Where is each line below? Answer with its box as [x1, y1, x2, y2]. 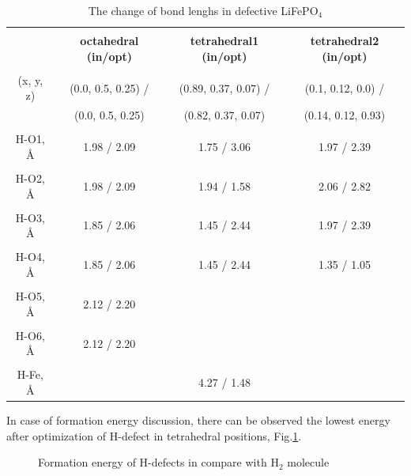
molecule [287, 454, 330, 470]
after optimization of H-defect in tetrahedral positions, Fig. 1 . [6, 427, 302, 444]
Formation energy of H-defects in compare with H [38, 454, 279, 470]
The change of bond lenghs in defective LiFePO [88, 2, 319, 18]
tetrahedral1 [190, 32, 259, 49]
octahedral [80, 32, 139, 49]
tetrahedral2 [310, 32, 379, 49]
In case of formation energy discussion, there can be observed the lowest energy [6, 412, 390, 429]
